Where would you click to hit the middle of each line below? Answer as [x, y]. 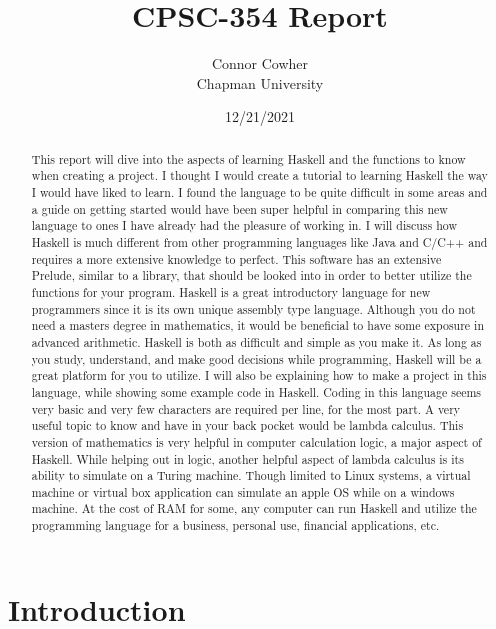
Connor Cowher [260, 63]
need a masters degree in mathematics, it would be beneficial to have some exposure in [258, 325]
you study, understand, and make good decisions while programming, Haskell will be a [256, 358]
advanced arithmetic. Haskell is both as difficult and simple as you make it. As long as [256, 341]
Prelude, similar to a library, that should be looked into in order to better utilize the [251, 275]
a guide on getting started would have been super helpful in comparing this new [239, 208]
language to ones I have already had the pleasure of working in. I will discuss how [244, 225]
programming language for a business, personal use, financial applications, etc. [235, 525]
